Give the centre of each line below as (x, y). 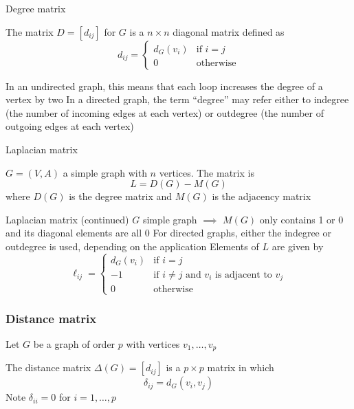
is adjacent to (243, 275)
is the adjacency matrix (262, 196)
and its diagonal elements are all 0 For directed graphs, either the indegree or (168, 233)
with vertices (153, 343)
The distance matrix (48, 367)
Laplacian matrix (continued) (67, 219)
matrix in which (241, 367)
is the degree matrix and (121, 196)
